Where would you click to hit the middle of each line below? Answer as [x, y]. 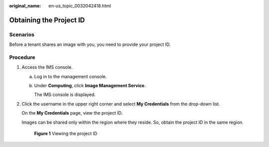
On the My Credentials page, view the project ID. [72, 113]
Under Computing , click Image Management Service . [90, 86]
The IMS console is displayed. [65, 95]
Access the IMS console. [47, 67]
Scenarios [22, 34]
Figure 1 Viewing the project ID [66, 134]
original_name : [25, 6]
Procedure [22, 57]
